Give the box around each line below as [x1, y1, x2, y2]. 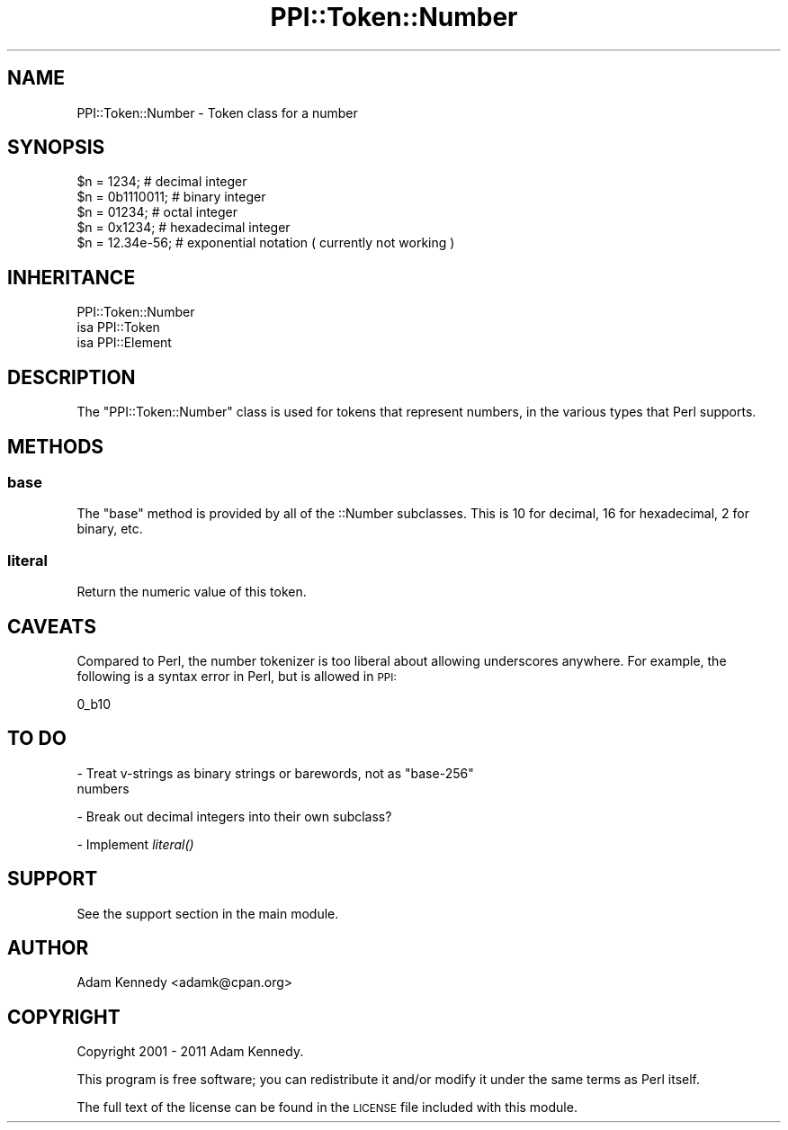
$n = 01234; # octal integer [76, 204, 238, 220]
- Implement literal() [76, 836, 194, 852]
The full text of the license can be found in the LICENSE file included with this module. [76, 1099, 578, 1116]
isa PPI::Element [76, 335, 172, 351]
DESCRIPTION [7, 365, 136, 389]
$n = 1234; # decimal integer [76, 174, 247, 190]
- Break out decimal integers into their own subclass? [76, 808, 392, 824]
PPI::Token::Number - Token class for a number [76, 104, 358, 121]
